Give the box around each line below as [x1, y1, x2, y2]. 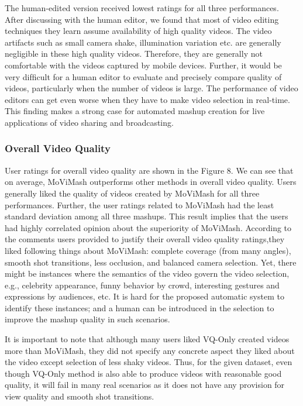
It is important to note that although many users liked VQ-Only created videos [5, 333, 290, 345]
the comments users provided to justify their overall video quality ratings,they [5, 233, 285, 245]
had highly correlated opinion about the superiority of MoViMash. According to [5, 221, 292, 233]
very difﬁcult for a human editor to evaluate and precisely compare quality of [5, 70, 282, 82]
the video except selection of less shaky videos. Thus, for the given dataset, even [5, 356, 292, 368]
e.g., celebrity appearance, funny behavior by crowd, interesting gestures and [5, 278, 280, 291]
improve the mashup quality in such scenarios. [5, 313, 170, 325]
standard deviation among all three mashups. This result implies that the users [5, 210, 288, 222]
